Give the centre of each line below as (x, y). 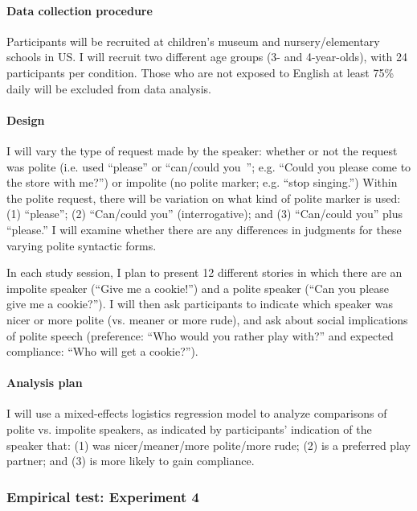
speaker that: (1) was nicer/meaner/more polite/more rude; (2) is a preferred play (209, 445)
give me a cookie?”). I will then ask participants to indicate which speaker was (200, 304)
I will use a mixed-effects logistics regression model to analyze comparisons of (197, 413)
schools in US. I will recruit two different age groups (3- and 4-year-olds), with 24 (207, 57)
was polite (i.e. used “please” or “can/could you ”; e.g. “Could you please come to (209, 166)
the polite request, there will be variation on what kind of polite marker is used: (204, 198)
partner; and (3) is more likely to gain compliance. (131, 461)
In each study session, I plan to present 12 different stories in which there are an (204, 272)
